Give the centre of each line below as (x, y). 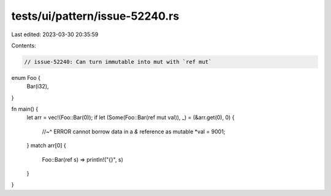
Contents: (24, 45)
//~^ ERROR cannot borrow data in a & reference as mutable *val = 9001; (134, 131)
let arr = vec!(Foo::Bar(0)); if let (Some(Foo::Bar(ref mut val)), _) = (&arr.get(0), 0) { (131, 117)
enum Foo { (26, 77)
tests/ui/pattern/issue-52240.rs (95, 16)
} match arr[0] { (47, 146)
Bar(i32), (38, 87)
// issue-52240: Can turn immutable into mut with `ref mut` (118, 62)
